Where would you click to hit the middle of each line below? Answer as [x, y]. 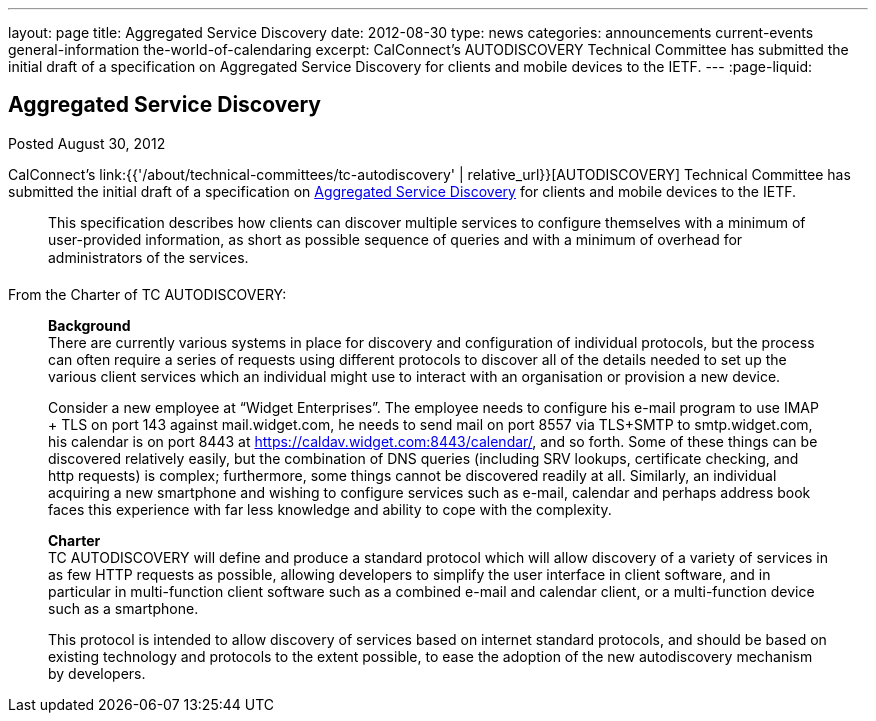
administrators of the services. [148, 257]
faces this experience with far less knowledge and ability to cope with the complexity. [330, 509]
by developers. [97, 673]
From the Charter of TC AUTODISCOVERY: [147, 294]
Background [89, 325]
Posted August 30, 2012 [87, 143]
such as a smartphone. [123, 608]
